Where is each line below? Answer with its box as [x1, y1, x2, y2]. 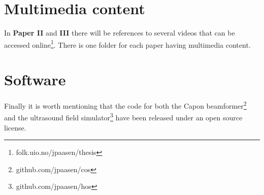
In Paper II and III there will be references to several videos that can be [4, 27, 235, 38]
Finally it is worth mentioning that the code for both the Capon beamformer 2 [4, 99, 247, 111]
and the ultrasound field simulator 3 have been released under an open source [4, 111, 243, 122]
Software [4, 69, 66, 90]
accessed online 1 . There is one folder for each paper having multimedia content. [4, 38, 251, 50]
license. [4, 122, 26, 133]
